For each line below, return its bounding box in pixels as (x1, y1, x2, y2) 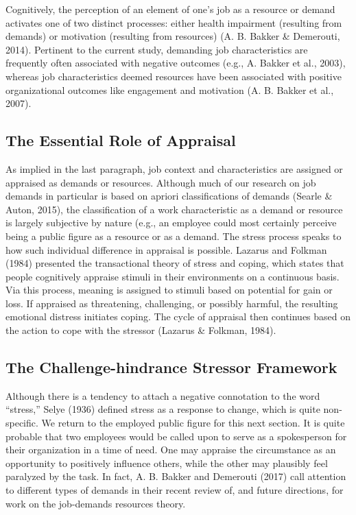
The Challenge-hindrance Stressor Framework (5, 357, 337, 378)
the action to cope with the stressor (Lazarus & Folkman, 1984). (5, 323, 276, 337)
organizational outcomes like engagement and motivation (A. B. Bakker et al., (5, 82, 334, 97)
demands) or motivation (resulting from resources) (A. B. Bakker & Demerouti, (5, 29, 340, 43)
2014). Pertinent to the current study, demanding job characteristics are (5, 42, 308, 56)
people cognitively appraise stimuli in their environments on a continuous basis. (5, 269, 340, 283)
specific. (5, 416, 38, 430)
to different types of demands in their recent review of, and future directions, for (5, 483, 344, 497)
